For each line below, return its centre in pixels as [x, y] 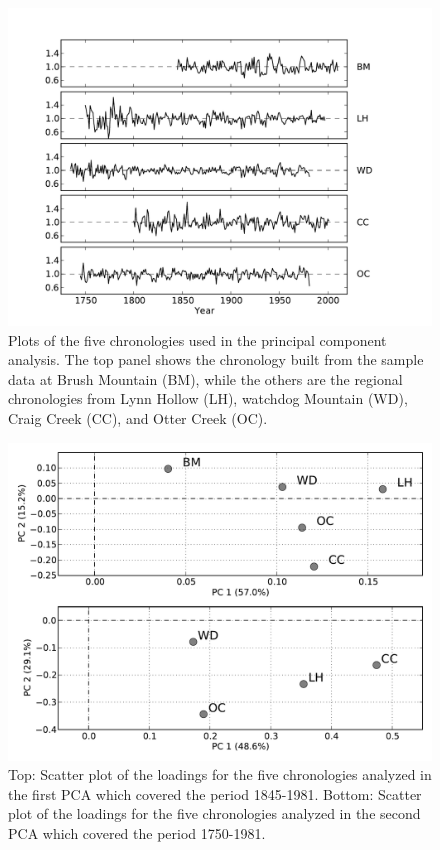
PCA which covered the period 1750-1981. [137, 832]
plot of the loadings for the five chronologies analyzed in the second [214, 813]
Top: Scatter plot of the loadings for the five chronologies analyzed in [220, 774]
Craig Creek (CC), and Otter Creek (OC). [138, 417]
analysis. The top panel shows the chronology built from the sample [216, 359]
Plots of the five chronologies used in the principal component [197, 339]
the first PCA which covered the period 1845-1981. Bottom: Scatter [215, 793]
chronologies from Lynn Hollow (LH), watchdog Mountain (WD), [208, 398]
